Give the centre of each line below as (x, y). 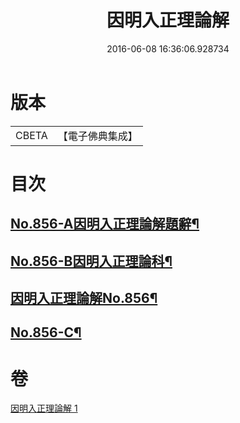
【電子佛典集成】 (97, 136)
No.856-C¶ (46, 332)
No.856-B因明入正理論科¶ (91, 261)
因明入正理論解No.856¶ (84, 298)
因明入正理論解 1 (44, 408)
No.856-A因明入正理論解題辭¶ (105, 224)
